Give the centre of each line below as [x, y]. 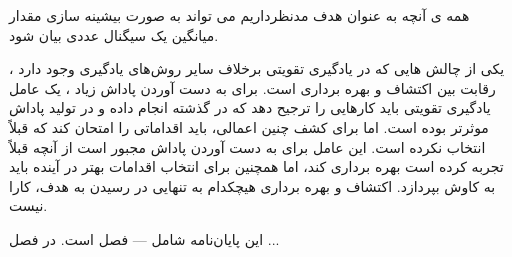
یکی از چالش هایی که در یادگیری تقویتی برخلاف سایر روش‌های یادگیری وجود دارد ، [257, 68]
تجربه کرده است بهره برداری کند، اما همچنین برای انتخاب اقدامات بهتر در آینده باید [256, 166]
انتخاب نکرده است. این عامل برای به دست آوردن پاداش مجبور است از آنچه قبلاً [247, 146]
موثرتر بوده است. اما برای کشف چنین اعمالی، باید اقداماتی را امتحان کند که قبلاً [249, 126]
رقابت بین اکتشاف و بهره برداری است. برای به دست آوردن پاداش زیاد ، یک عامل [252, 87]
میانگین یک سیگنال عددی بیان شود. [114, 34]
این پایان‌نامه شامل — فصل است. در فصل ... [144, 238]
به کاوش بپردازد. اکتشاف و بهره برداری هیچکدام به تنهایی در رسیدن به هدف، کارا [252, 185]
